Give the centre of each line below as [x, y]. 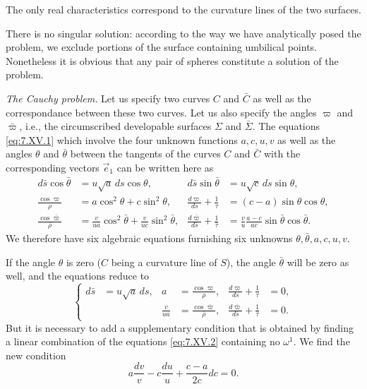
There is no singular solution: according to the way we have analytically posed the [183, 33]
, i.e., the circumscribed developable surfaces [115, 126]
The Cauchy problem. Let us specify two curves [108, 98]
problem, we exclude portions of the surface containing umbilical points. [161, 47]
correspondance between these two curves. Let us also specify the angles [161, 112]
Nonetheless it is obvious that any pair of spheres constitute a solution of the [172, 60]
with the [282, 154]
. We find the [321, 341]
